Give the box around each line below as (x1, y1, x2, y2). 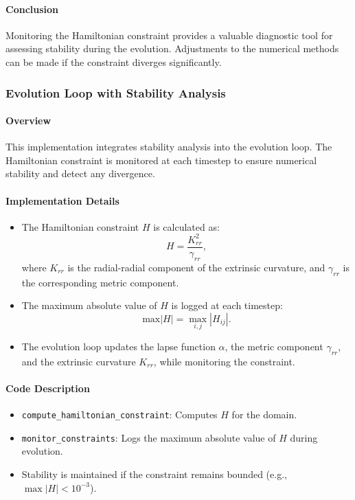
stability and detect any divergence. (5, 166, 155, 181)
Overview (5, 113, 51, 128)
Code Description (5, 380, 90, 395)
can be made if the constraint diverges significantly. (5, 54, 222, 69)
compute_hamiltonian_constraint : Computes (21, 407, 218, 422)
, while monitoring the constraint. (153, 354, 295, 368)
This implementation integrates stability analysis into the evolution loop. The (5, 139, 332, 154)
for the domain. (231, 407, 297, 422)
